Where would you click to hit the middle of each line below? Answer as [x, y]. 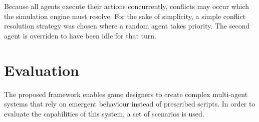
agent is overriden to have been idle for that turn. [80, 35]
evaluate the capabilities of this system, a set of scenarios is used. [104, 113]
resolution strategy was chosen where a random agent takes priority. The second [127, 26]
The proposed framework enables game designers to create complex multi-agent [126, 94]
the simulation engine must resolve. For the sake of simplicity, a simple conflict [125, 16]
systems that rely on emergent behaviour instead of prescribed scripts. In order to [130, 104]
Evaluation [42, 70]
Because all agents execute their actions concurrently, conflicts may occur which [127, 6]
